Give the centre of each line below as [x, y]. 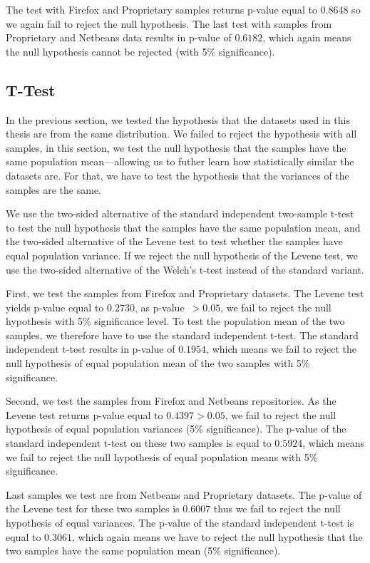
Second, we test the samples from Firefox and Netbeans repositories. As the [171, 401]
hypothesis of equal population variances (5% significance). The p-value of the [176, 429]
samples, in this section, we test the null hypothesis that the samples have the [176, 147]
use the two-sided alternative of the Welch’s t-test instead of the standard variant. [185, 269]
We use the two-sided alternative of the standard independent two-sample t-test [180, 213]
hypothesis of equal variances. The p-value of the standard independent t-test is [180, 523]
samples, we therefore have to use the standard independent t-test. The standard [182, 335]
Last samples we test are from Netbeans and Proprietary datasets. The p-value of [184, 494]
